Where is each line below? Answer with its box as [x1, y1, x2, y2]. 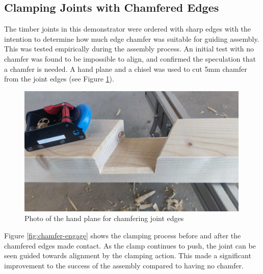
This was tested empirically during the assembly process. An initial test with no [4, 43, 254, 54]
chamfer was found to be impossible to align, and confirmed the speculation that [4, 53, 256, 64]
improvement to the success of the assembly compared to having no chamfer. [4, 260, 244, 270]
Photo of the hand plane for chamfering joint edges [24, 213, 184, 224]
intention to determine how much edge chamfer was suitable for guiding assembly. [4, 33, 259, 44]
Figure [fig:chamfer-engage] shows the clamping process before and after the [4, 230, 241, 241]
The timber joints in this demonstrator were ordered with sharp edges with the [4, 23, 251, 34]
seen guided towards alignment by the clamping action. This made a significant [4, 250, 251, 261]
